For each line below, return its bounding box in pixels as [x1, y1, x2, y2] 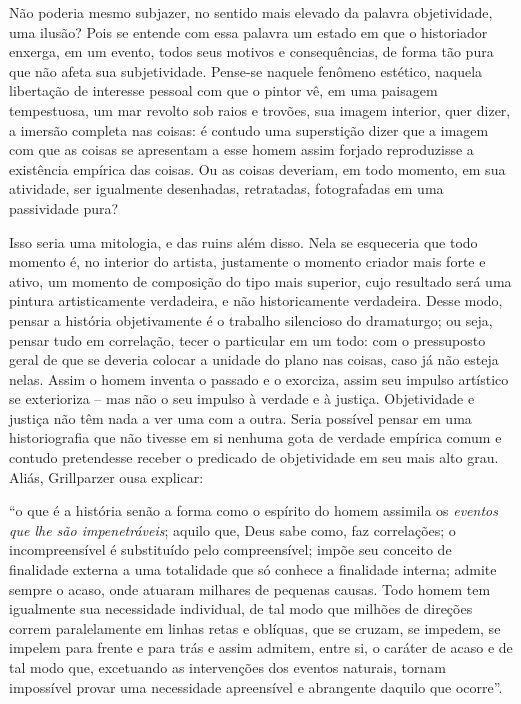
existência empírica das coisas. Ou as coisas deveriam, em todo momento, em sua [9, 158, 506, 179]
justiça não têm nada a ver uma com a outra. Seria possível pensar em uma [9, 407, 472, 428]
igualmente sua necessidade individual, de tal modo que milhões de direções [9, 598, 473, 619]
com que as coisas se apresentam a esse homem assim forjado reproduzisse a [9, 139, 474, 160]
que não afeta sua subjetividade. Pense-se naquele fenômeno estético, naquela [9, 60, 483, 81]
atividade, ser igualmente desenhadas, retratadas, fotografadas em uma [9, 178, 444, 199]
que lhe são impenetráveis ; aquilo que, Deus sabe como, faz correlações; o [9, 519, 456, 540]
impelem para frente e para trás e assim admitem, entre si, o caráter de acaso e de [9, 637, 513, 658]
